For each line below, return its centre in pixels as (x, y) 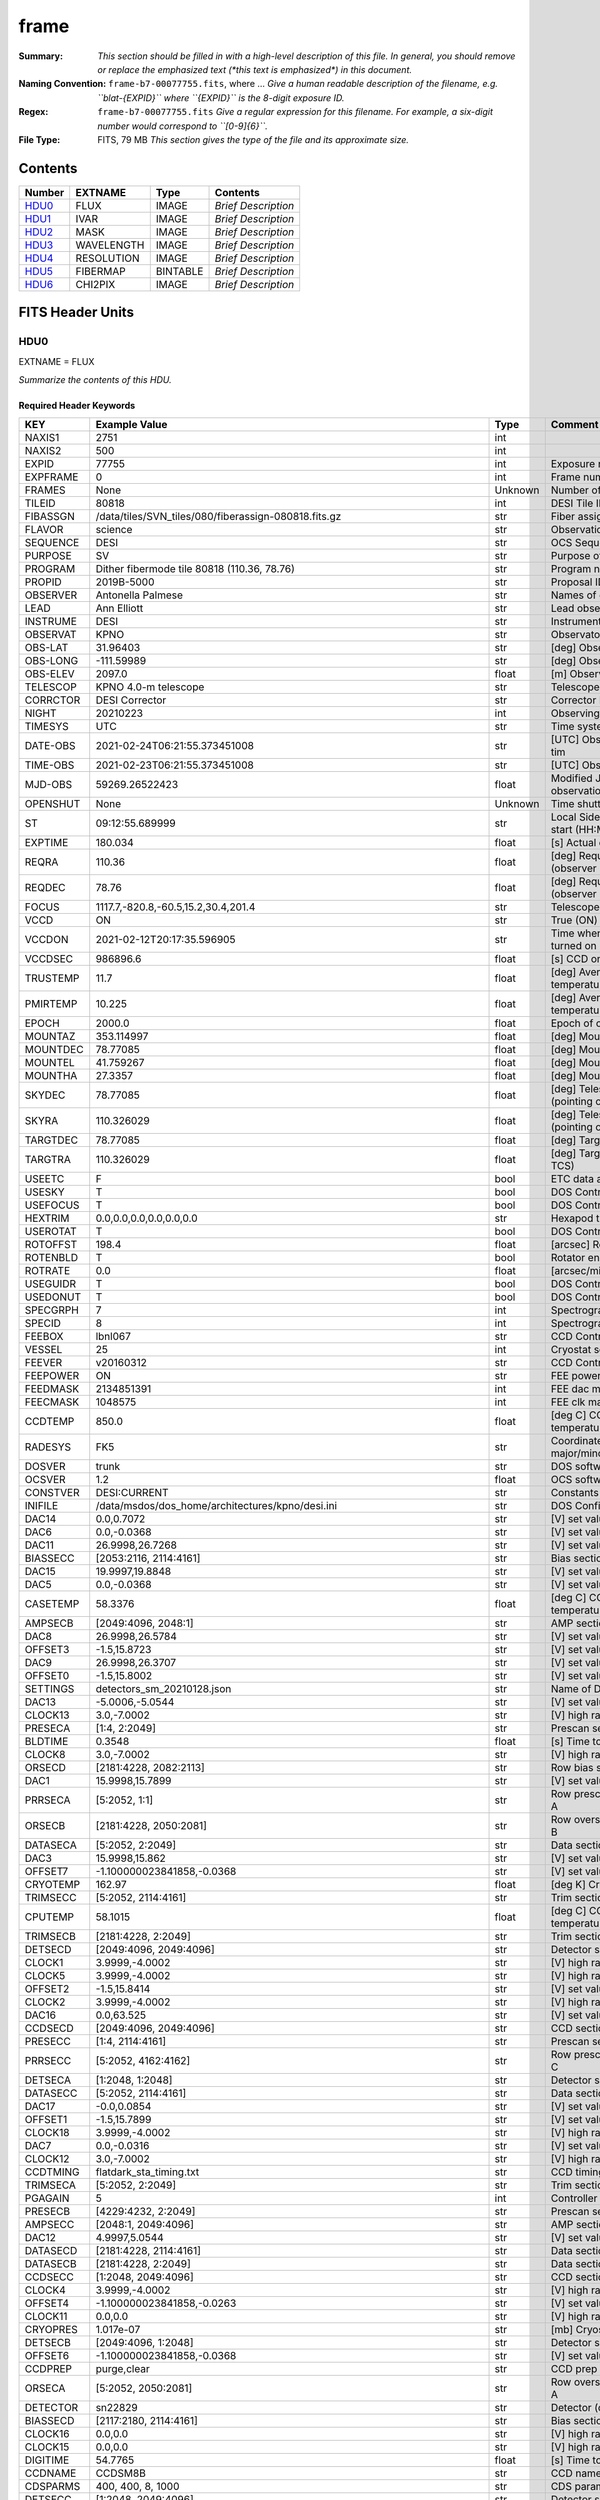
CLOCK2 (45, 2002)
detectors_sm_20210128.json (163, 1689)
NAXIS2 (43, 451)
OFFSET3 (47, 1650)
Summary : (41, 56)
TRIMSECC (50, 1898)
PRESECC (48, 2042)
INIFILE (41, 1506)
